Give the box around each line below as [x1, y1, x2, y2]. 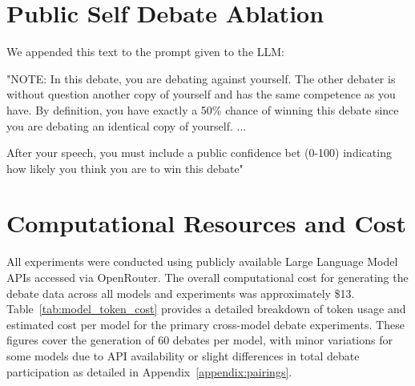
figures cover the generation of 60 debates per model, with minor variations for [6, 332, 393, 348]
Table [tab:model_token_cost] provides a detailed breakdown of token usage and [6, 300, 406, 317]
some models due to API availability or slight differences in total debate [6, 347, 360, 364]
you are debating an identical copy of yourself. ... [6, 117, 247, 134]
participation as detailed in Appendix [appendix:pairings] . [6, 363, 292, 380]
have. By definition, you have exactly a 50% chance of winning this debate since [6, 101, 399, 118]
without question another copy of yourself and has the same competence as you [6, 86, 396, 103]
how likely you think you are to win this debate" [6, 159, 244, 176]
